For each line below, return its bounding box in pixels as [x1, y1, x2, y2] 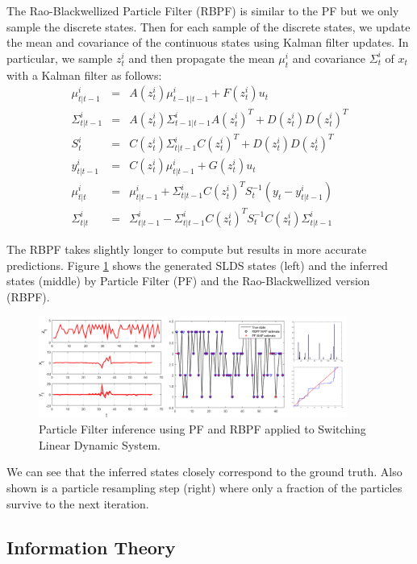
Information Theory [6, 534, 176, 559]
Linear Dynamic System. [39, 436, 161, 453]
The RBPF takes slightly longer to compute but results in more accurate [6, 240, 367, 257]
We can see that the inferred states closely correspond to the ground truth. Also [6, 463, 402, 480]
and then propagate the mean [128, 49, 275, 66]
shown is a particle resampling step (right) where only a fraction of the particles [6, 479, 402, 496]
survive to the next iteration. [6, 495, 149, 512]
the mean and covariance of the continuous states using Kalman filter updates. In [6, 34, 409, 51]
